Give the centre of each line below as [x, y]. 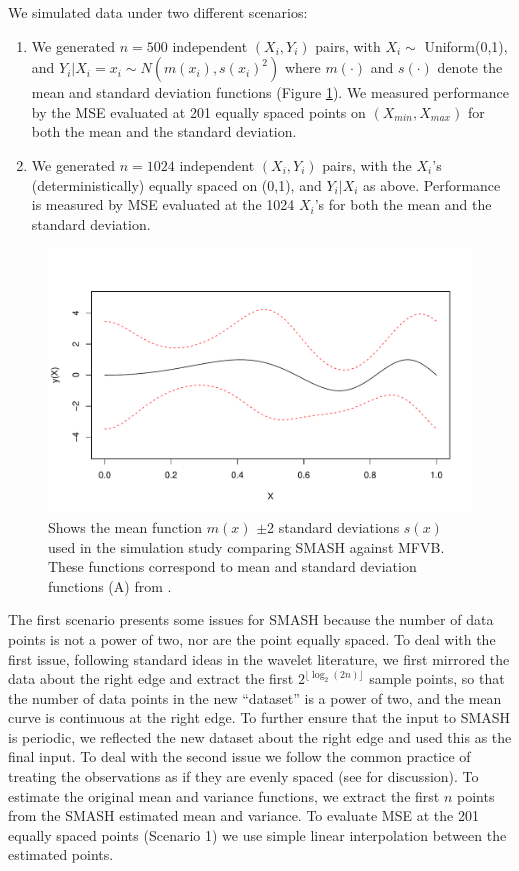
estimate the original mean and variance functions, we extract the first [224, 795]
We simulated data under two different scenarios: [158, 12]
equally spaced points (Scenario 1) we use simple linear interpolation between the [257, 834]
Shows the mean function [125, 526]
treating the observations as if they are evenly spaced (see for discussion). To [243, 776]
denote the [470, 67]
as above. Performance [432, 184]
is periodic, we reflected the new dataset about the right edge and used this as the [260, 736]
